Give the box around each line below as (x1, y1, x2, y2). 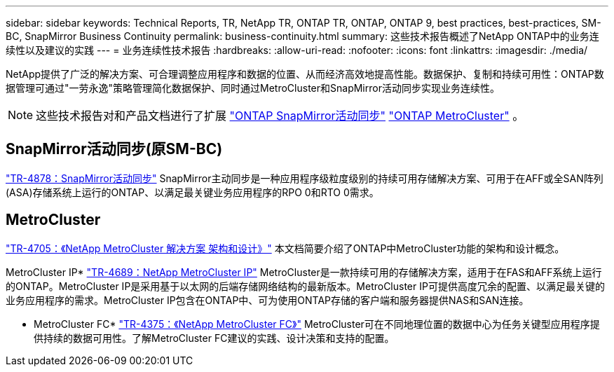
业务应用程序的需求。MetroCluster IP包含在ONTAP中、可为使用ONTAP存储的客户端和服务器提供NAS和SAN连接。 (6, 294, 529, 306)
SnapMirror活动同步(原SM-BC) (6, 140, 223, 158)
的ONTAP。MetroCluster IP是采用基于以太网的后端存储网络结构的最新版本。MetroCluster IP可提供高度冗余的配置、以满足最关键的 (6, 280, 605, 292)
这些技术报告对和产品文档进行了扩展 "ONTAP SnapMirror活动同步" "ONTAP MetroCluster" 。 (36, 109, 524, 123)
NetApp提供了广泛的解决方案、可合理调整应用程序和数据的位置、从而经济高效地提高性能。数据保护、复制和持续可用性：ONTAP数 (6, 68, 604, 80)
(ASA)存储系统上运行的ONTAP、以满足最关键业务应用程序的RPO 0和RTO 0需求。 (6, 186, 379, 198)
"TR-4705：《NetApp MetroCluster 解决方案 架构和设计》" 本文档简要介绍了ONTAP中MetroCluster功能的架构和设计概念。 (6, 242, 565, 254)
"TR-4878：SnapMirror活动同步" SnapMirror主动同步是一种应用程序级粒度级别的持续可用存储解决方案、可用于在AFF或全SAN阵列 (6, 172, 603, 184)
